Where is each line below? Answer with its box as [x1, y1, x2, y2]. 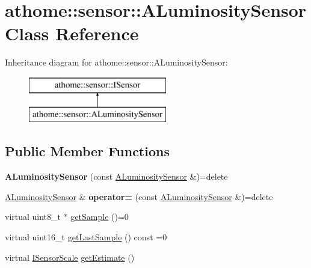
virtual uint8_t [5, 210, 61, 223]
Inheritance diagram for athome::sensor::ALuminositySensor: [5, 56, 228, 69]
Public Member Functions [5, 142, 170, 160]
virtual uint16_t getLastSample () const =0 [5, 231, 167, 243]
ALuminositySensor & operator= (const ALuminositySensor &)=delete [5, 190, 273, 203]
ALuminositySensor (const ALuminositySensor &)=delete [5, 170, 228, 183]
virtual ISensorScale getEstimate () [5, 251, 135, 263]
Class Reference [5, 21, 139, 46]
